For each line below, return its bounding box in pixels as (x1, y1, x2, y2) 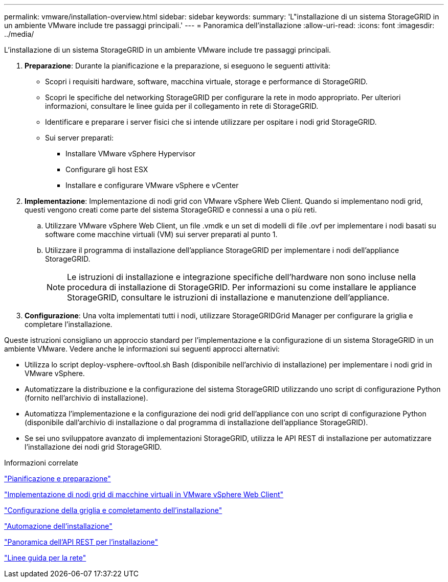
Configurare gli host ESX (65, 165, 148, 174)
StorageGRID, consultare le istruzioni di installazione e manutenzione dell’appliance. (67, 292, 390, 302)
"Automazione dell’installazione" (4, 522, 113, 530)
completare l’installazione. (25, 320, 113, 329)
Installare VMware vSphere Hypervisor (65, 149, 196, 158)
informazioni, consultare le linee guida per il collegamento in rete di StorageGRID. (45, 102, 319, 110)
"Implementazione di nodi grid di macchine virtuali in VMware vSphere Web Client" (4, 490, 284, 499)
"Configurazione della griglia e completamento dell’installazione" (4, 506, 222, 515)
